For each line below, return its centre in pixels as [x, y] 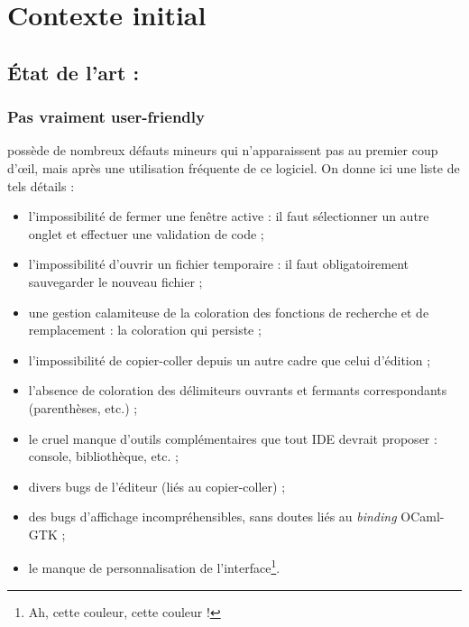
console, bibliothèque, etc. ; [103, 456]
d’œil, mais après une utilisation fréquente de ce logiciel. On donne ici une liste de [234, 167]
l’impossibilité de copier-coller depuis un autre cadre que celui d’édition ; [230, 360]
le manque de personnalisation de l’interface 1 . [154, 567]
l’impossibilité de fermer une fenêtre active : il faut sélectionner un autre [229, 216]
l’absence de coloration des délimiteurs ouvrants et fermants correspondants [238, 390]
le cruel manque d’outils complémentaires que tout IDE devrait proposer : [233, 438]
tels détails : [41, 185]
